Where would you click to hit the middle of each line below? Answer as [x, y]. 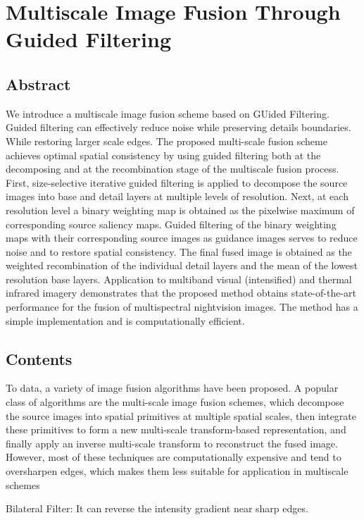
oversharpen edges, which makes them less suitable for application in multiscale [177, 471]
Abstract [38, 83]
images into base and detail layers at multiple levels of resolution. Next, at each [177, 196]
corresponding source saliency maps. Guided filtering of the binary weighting [171, 224]
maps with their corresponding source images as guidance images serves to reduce [182, 238]
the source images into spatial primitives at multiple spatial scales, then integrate [181, 415]
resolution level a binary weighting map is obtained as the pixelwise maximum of [180, 210]
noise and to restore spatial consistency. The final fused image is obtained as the [179, 251]
